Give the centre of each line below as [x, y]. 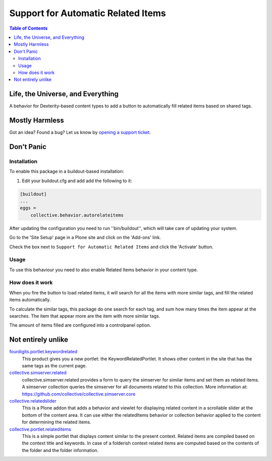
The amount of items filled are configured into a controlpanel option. [80, 325]
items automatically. [30, 300]
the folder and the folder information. [60, 450]
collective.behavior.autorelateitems [77, 215]
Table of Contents [28, 28]
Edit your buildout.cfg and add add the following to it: [77, 181]
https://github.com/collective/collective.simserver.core [79, 394]
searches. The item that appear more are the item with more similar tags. [85, 316]
